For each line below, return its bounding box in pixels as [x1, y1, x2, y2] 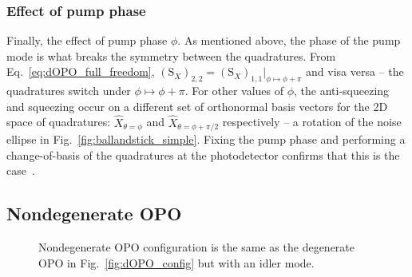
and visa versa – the [306, 63, 404, 80]
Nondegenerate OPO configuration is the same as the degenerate [38, 239, 355, 255]
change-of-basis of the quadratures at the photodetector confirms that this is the [6, 146, 400, 163]
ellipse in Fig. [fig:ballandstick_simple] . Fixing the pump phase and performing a [6, 131, 406, 148]
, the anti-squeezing [294, 82, 390, 99]
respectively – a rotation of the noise [222, 113, 402, 130]
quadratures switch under [6, 82, 131, 99]
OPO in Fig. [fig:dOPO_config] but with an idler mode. [38, 254, 315, 271]
